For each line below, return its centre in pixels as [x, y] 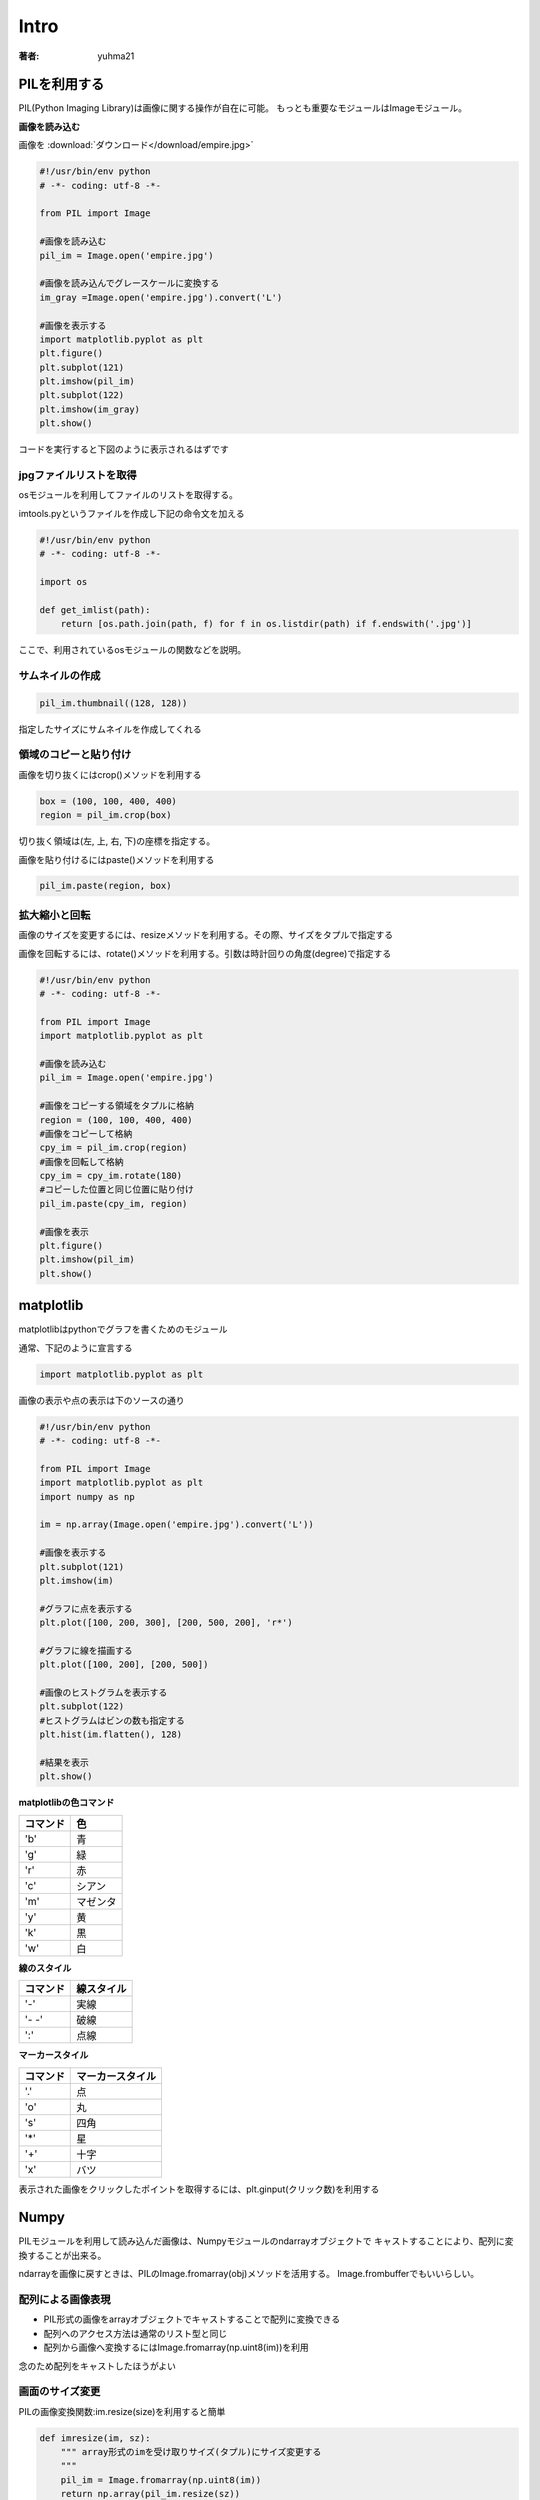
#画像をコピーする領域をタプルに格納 [117, 1106]
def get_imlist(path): [95, 609]
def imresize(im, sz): [95, 2438]
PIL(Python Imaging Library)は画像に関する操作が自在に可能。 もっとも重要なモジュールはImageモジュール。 [242, 108]
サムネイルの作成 [59, 675]
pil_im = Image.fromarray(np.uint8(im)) [161, 2479]
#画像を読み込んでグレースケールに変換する [129, 283]
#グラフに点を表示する [86, 1608]
